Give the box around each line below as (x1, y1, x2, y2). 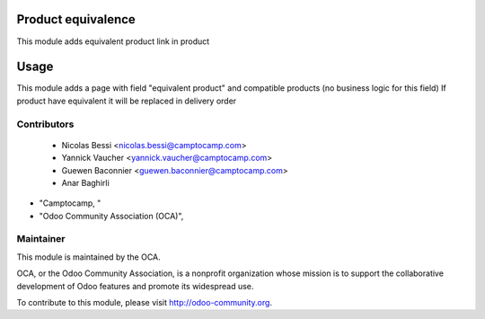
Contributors (16, 118, 75, 130)
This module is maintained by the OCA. (16, 252, 161, 262)
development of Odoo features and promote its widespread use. (16, 280, 254, 291)
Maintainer (16, 233, 66, 245)
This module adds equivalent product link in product (16, 36, 210, 47)
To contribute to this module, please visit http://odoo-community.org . (16, 297, 273, 308)
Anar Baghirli (61, 177, 110, 188)
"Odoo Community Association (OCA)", (39, 210, 184, 221)
